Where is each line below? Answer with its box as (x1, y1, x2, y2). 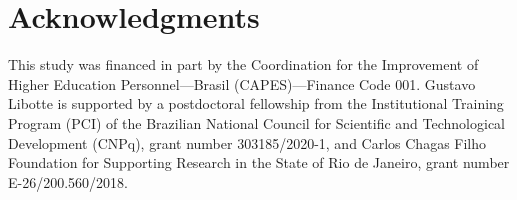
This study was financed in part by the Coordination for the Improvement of (8, 54, 479, 75)
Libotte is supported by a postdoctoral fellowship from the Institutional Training (8, 93, 504, 114)
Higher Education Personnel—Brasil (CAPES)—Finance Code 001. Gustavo (8, 73, 476, 94)
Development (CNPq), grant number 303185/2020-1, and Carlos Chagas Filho (8, 132, 487, 153)
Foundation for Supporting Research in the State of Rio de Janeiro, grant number (8, 152, 510, 173)
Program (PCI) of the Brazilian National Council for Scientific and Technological (8, 112, 505, 133)
